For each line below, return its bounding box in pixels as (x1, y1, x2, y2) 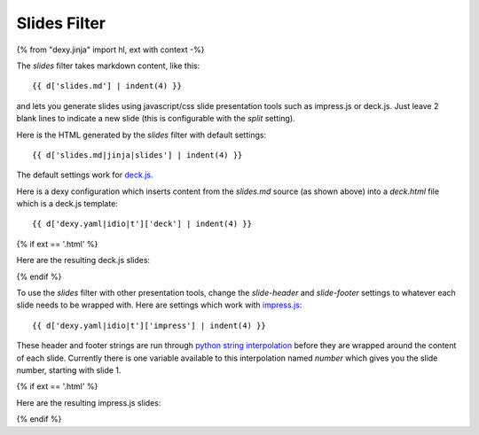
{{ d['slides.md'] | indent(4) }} (32, 81, 182, 91)
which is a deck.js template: (16, 198, 119, 209)
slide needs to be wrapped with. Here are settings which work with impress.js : (16, 299, 302, 310)
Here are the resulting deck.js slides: (16, 255, 151, 266)
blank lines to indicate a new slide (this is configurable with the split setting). (16, 113, 296, 124)
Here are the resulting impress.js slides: (16, 397, 161, 408)
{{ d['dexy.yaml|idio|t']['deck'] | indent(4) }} (32, 219, 253, 229)
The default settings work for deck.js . (16, 169, 154, 181)
